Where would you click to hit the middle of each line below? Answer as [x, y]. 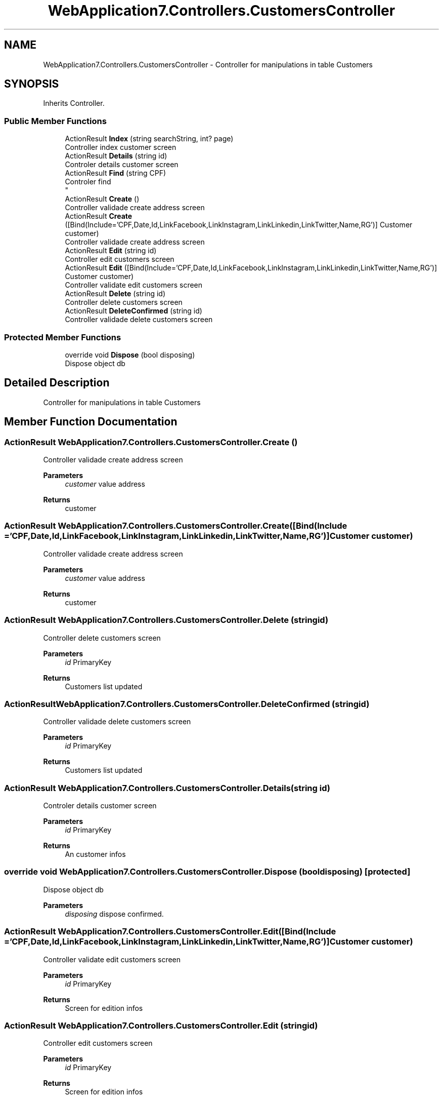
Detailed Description [57, 383]
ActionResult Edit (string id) [111, 251]
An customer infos [95, 854]
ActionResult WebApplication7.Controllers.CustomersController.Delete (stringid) [166, 620]
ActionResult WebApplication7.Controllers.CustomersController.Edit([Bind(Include [170, 932]
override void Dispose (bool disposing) [130, 355]
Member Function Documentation [91, 422]
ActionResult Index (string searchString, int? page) [149, 139]
